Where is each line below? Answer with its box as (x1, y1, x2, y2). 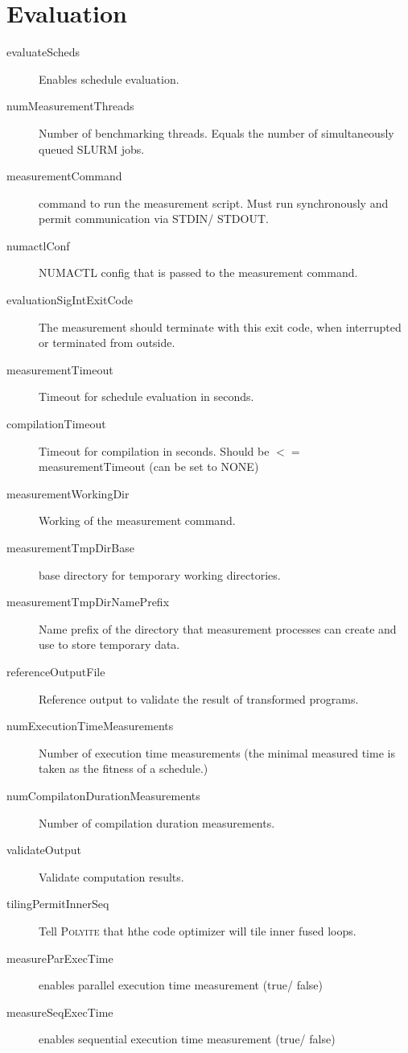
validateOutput (6, 841, 81, 858)
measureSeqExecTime (6, 1003, 113, 1020)
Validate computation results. (39, 868, 184, 885)
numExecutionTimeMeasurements (6, 717, 174, 734)
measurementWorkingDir (6, 485, 130, 502)
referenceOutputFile (6, 663, 105, 679)
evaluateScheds (6, 43, 80, 60)
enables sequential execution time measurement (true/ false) (39, 1030, 336, 1047)
